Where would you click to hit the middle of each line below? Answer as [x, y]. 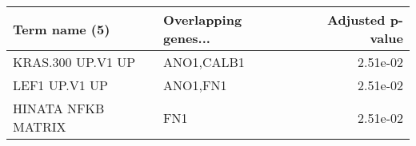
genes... [187, 38]
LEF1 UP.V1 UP [60, 85]
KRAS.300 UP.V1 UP [74, 62]
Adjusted [356, 20]
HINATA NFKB [59, 108]
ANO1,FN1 [195, 85]
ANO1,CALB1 [204, 62]
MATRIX [40, 126]
